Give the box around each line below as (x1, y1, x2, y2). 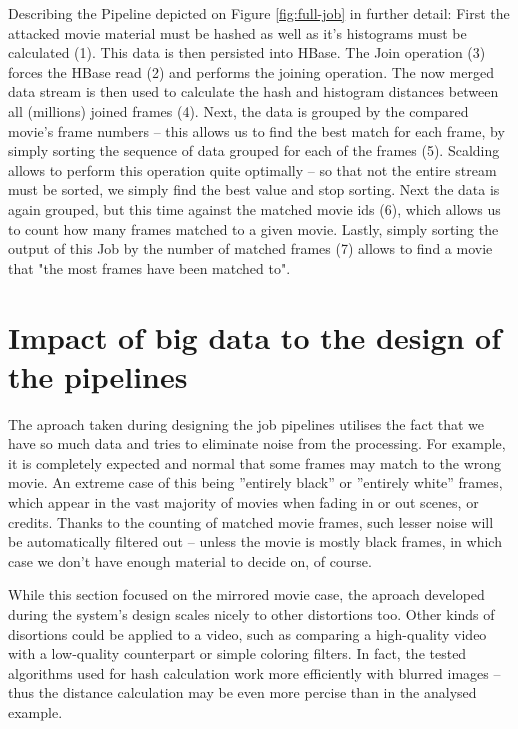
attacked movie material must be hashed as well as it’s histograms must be (8, 22, 467, 43)
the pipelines (8, 355, 188, 396)
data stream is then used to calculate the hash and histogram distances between (8, 81, 499, 102)
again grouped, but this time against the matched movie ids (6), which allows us (8, 198, 501, 219)
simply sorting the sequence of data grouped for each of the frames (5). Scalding (8, 140, 500, 161)
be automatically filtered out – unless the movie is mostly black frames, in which (8, 531, 502, 552)
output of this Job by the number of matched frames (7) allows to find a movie (8, 238, 493, 259)
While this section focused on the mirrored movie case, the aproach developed (8, 584, 485, 605)
